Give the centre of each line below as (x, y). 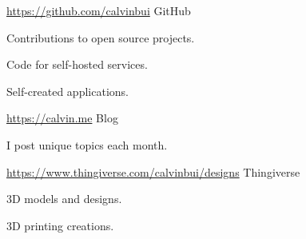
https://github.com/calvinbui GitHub (99, 10)
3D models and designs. (64, 199)
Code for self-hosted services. (77, 64)
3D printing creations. (60, 225)
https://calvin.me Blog (62, 118)
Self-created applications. (68, 91)
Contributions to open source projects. (101, 37)
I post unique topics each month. (87, 144)
